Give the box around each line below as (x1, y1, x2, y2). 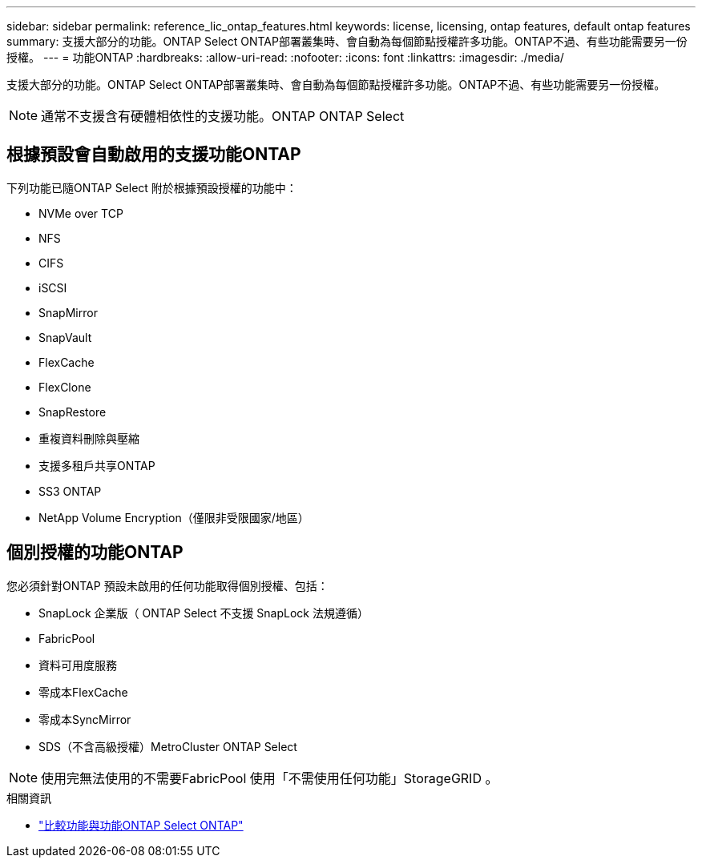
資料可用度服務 (38, 657, 117, 672)
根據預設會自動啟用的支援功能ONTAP (6, 144, 301, 165)
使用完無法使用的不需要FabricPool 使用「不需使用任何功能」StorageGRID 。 (41, 770, 498, 786)
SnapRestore (38, 404, 107, 419)
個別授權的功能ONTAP (6, 542, 184, 563)
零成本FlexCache (38, 685, 128, 699)
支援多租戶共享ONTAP (38, 458, 155, 472)
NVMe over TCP (38, 206, 123, 220)
